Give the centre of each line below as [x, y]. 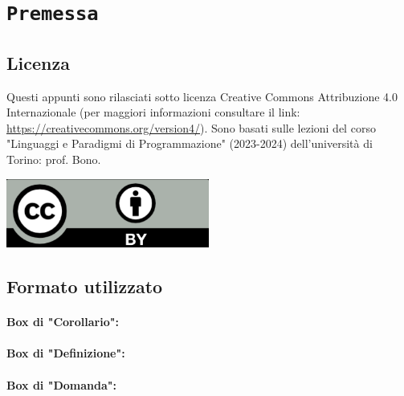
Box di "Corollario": [63, 322]
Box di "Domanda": [61, 384]
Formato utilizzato [85, 286]
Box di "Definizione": [66, 353]
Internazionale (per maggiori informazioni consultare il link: [153, 112]
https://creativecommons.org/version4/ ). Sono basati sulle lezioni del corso [191, 127]
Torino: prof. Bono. [54, 159]
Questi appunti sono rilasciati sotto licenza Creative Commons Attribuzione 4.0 [202, 96]
